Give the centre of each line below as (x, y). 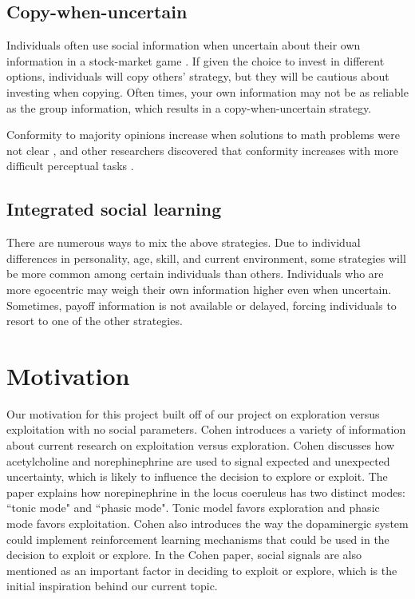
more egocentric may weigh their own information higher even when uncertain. (199, 289)
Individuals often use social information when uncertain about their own (184, 45)
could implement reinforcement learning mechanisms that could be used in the (198, 539)
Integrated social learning (114, 209)
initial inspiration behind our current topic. (112, 586)
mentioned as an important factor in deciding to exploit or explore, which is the (202, 570)
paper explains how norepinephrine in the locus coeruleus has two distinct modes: (206, 492)
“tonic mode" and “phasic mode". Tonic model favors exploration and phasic (193, 508)
